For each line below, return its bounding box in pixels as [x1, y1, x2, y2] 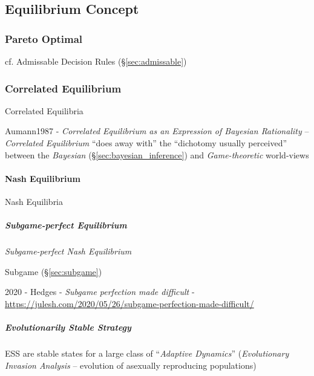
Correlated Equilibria [5, 104, 83, 117]
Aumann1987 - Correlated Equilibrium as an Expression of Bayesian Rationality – [5, 125, 309, 137]
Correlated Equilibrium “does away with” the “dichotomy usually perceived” [5, 137, 287, 149]
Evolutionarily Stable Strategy [5, 321, 131, 334]
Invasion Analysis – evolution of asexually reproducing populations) [5, 358, 257, 371]
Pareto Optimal [5, 31, 82, 46]
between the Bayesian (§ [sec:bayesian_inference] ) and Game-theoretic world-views [5, 148, 309, 161]
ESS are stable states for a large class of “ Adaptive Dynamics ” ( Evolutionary [5, 347, 289, 360]
